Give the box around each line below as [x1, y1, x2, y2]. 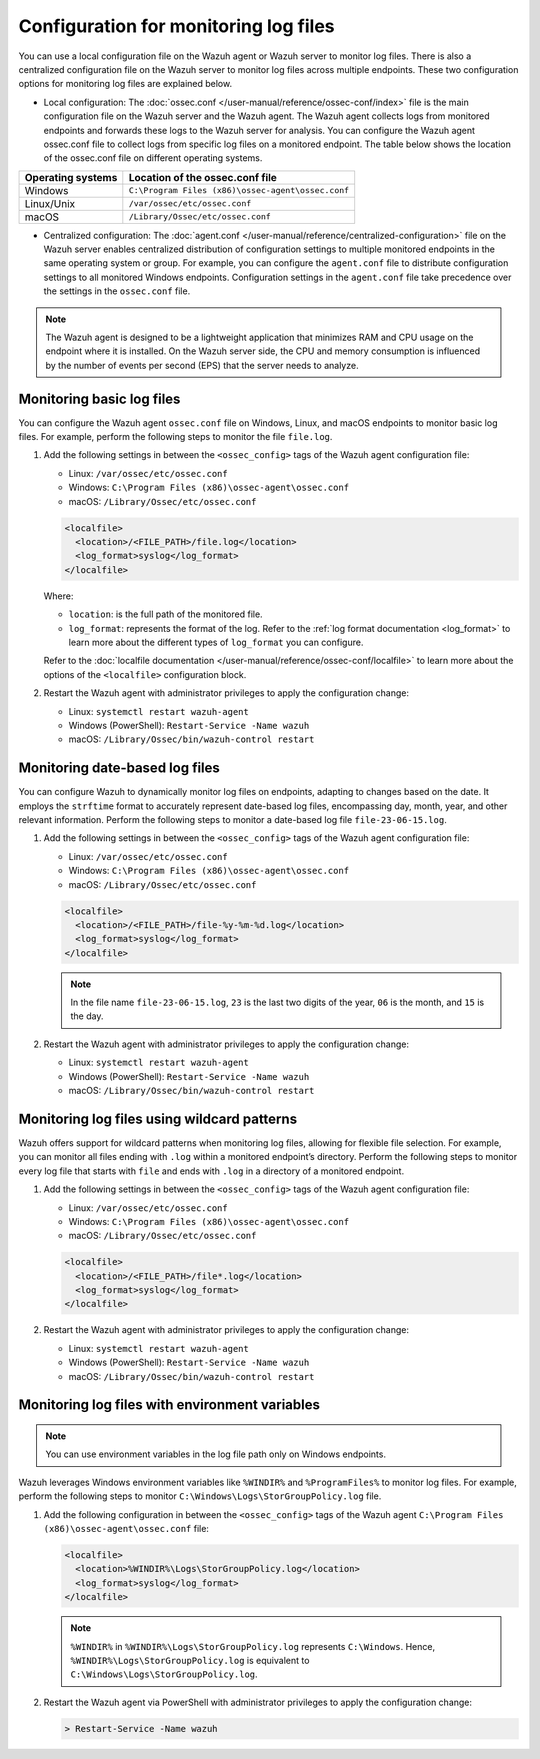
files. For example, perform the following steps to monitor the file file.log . [18, 431, 333, 443]
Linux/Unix [24, 196, 76, 210]
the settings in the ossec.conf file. [43, 285, 191, 297]
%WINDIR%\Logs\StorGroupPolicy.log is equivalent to [70, 1654, 310, 1666]
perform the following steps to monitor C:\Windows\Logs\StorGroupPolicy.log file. [18, 1490, 382, 1502]
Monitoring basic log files [18, 390, 181, 407]
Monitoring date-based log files [18, 760, 220, 777]
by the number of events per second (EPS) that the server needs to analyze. [45, 359, 359, 371]
